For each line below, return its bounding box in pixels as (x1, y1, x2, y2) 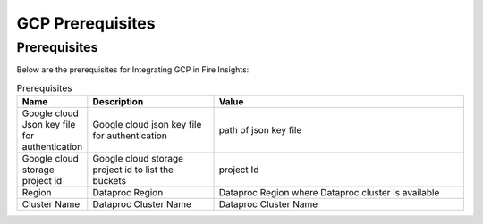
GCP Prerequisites (16, 13, 156, 33)
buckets (92, 175, 127, 187)
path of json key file (218, 124, 302, 137)
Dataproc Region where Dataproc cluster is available (218, 187, 440, 199)
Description (92, 95, 144, 108)
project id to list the (92, 163, 174, 176)
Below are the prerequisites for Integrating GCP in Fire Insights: (16, 64, 250, 75)
